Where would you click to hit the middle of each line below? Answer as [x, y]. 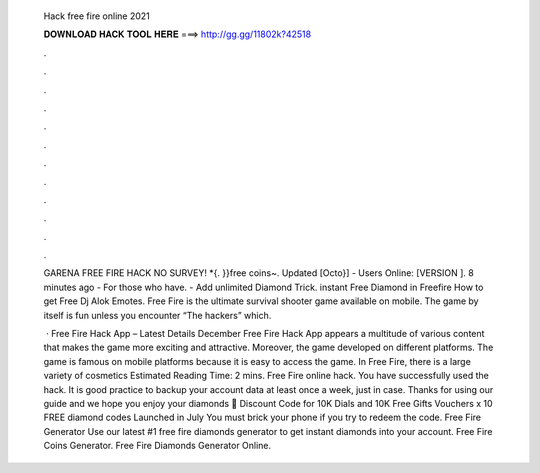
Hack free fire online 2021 [96, 16]
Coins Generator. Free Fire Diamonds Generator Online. [157, 446]
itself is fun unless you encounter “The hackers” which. [157, 315]
